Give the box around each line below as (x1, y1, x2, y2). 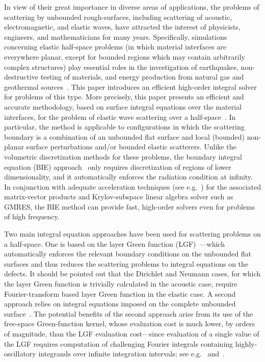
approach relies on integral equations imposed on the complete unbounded (4, 298, 236, 309)
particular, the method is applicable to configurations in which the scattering (4, 121, 245, 132)
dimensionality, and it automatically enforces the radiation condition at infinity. (4, 171, 253, 182)
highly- (235, 338, 257, 349)
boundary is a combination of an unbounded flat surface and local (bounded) (4, 131, 245, 142)
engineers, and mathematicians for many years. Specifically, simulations (4, 31, 227, 42)
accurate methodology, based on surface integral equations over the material (4, 101, 242, 112)
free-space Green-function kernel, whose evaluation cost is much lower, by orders (4, 318, 255, 329)
